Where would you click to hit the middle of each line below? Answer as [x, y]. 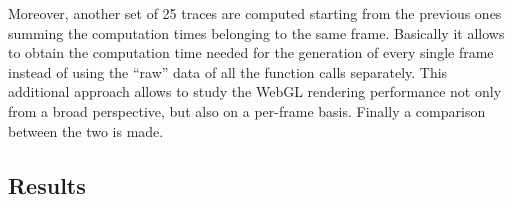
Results [47, 184]
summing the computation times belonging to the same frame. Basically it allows [256, 32]
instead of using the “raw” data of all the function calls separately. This [228, 71]
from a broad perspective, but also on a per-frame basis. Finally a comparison [247, 110]
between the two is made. [86, 130]
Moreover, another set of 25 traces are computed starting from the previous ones [255, 13]
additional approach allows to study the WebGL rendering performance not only [255, 91]
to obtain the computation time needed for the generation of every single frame [251, 52]
